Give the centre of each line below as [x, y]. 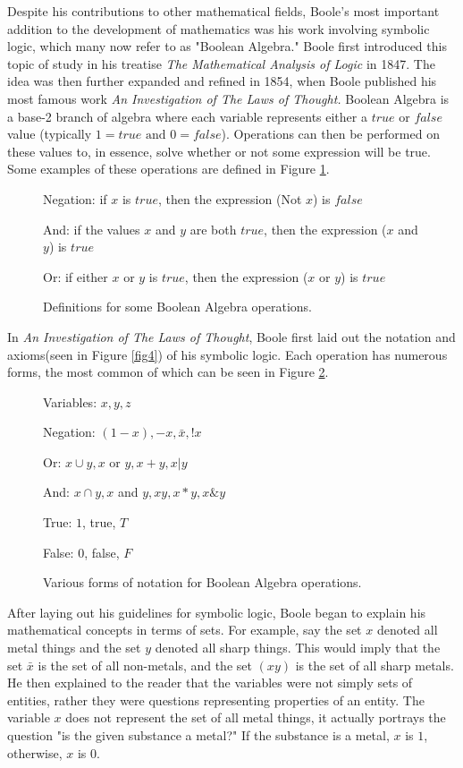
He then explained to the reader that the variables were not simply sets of [210, 683]
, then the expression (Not [230, 198]
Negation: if [75, 198]
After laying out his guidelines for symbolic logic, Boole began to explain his [217, 612]
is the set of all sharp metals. [375, 665]
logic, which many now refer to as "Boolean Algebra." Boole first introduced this [227, 46]
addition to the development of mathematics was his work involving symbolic [219, 28]
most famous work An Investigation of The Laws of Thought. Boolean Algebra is [228, 98]
